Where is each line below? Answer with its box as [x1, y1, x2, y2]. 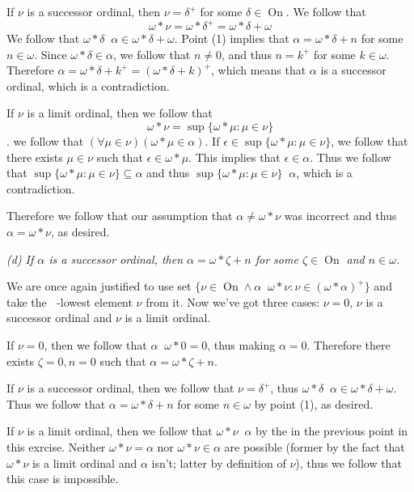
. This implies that [188, 148, 281, 165]
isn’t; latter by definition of [151, 454, 286, 471]
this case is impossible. [6, 470, 119, 487]
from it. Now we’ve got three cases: [146, 293, 320, 310]
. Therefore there [306, 337, 391, 353]
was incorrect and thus [284, 207, 397, 224]
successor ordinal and [6, 309, 112, 326]
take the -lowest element [6, 293, 133, 310]
